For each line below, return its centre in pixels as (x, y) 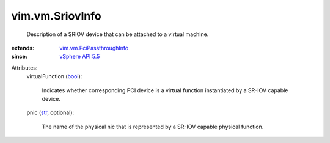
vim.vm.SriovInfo (56, 16)
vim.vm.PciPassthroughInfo (94, 48)
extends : (23, 48)
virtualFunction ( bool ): (54, 76)
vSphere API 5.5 (80, 57)
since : (19, 57)
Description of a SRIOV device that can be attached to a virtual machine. (118, 34)
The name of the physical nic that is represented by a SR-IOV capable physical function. (153, 127)
